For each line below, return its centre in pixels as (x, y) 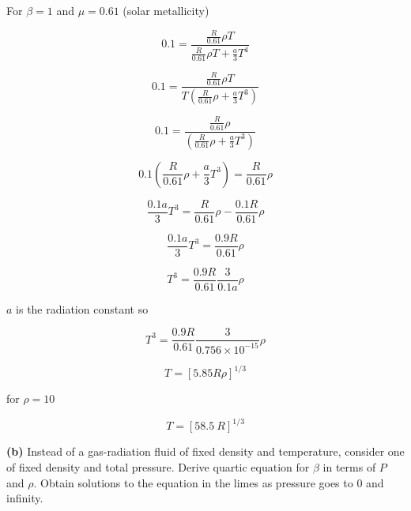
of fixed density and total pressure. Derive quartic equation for (158, 466)
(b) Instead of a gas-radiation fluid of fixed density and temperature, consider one (205, 451)
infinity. (25, 498)
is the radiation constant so (82, 308)
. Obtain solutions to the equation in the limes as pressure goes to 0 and (209, 482)
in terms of (349, 466)
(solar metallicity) (166, 10)
